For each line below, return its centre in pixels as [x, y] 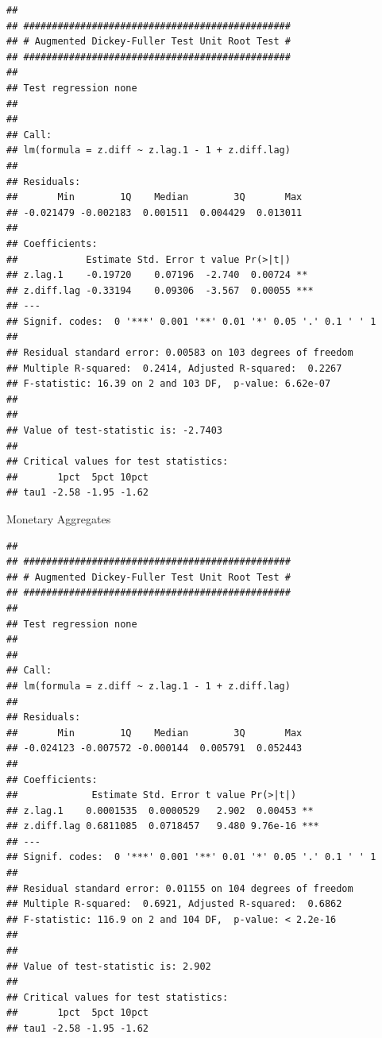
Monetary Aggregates [59, 519]
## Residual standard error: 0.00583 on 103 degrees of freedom [180, 353]
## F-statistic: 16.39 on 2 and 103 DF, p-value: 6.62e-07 [169, 384]
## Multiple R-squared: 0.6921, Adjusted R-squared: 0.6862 [174, 904]
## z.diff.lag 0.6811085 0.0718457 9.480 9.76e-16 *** [163, 826]
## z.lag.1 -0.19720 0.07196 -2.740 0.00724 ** [157, 275]
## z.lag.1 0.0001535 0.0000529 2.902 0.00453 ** [160, 810]
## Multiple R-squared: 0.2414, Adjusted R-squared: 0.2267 [174, 368]
